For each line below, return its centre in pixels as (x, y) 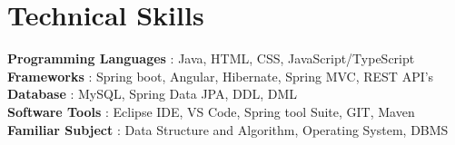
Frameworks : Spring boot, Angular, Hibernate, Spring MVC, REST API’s (221, 76)
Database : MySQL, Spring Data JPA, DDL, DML (152, 94)
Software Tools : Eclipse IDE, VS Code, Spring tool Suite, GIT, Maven (211, 111)
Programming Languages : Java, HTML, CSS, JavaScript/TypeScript (211, 58)
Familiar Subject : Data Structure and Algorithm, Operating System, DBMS (228, 129)
